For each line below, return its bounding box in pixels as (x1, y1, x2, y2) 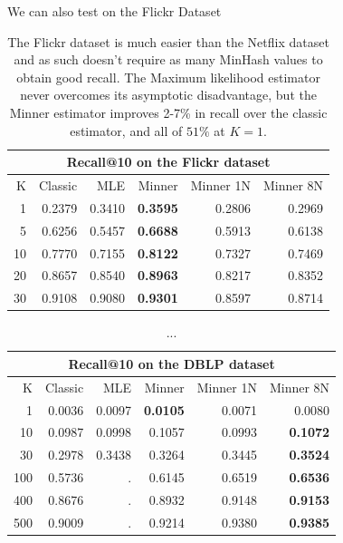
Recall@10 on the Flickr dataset (66, 152, 271, 171)
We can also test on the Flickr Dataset (7, 2, 222, 20)
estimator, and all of (70, 121, 183, 140)
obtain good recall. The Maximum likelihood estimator (16, 67, 320, 86)
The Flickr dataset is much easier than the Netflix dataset (7, 32, 329, 51)
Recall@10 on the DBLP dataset (68, 354, 275, 373)
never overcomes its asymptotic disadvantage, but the (20, 85, 317, 104)
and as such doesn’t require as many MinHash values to (14, 50, 323, 69)
